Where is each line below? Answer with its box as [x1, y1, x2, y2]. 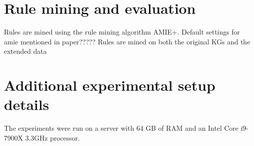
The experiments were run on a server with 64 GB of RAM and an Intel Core [4, 123, 239, 133]
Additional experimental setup [4, 75, 216, 95]
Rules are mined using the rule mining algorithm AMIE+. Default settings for [4, 27, 240, 37]
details [4, 94, 49, 114]
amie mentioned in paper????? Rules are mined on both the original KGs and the [4, 36, 251, 46]
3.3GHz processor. [25, 132, 80, 143]
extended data [4, 46, 47, 56]
